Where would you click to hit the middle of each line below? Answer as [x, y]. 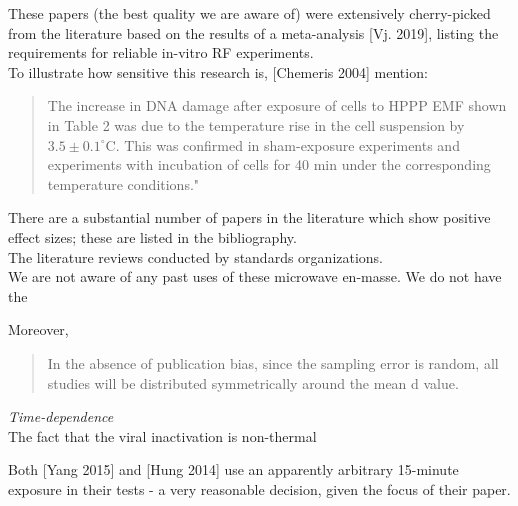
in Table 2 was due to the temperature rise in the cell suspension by [256, 124]
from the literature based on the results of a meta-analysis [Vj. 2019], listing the [253, 32]
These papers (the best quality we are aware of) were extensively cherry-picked [249, 13]
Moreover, [38, 329]
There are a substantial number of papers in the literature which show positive [249, 217]
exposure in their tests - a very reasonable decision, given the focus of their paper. [259, 488]
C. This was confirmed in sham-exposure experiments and [282, 144]
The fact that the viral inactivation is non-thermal [162, 435]
